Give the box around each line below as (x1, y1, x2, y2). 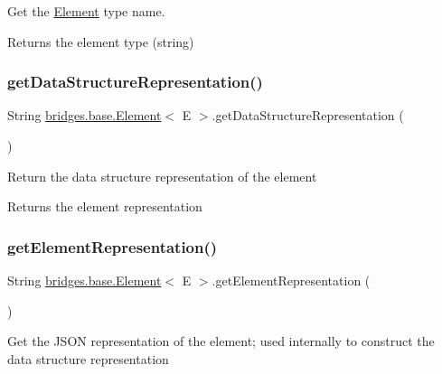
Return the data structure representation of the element (7, 166, 317, 185)
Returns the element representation (7, 197, 202, 216)
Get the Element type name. (7, 2, 165, 20)
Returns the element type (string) (7, 32, 194, 51)
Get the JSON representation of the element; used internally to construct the (7, 332, 435, 351)
